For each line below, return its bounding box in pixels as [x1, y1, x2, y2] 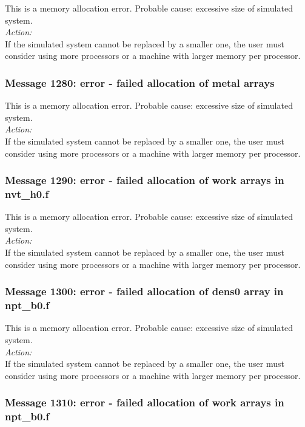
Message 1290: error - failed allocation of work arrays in [5, 173, 284, 188]
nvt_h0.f [5, 186, 49, 201]
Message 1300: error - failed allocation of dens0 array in [5, 284, 284, 299]
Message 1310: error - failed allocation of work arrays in [5, 395, 284, 410]
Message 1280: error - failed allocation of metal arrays [5, 75, 275, 90]
